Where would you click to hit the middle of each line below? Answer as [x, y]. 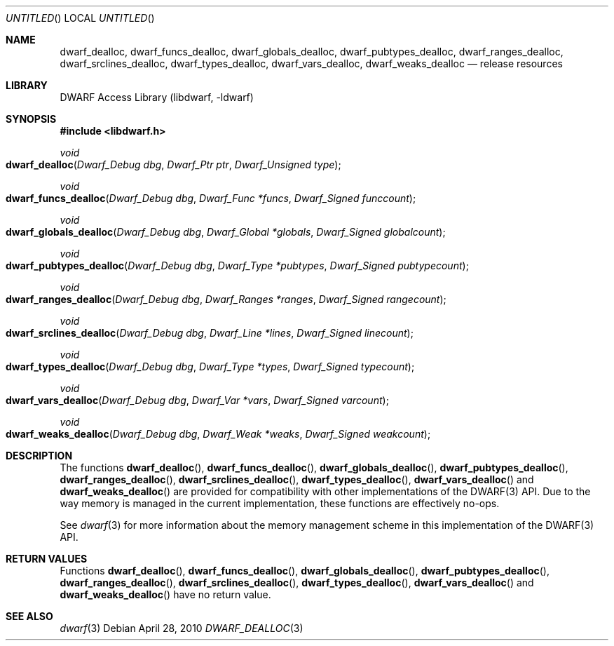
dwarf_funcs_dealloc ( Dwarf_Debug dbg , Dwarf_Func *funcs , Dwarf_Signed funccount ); [211, 198]
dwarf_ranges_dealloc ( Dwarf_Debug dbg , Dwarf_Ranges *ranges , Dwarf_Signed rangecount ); [226, 299]
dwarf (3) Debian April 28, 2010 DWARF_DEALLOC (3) [182, 628]
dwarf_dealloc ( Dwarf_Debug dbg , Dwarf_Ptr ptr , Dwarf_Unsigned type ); [173, 164]
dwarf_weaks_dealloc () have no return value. [165, 594]
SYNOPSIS [31, 119]
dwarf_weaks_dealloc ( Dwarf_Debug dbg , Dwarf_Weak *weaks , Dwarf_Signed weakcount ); [218, 434]
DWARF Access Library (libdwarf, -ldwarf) [157, 97]
